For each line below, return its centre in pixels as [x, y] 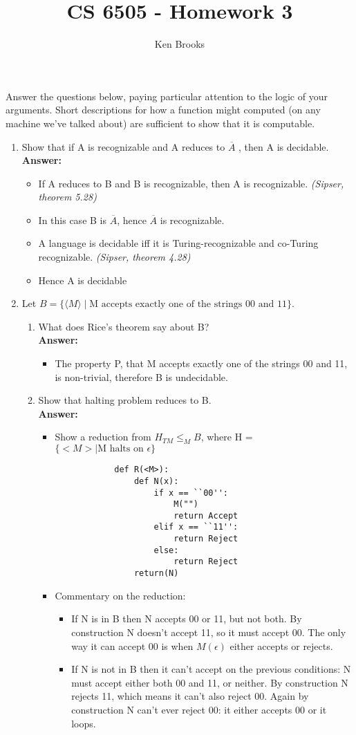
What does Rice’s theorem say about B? [124, 326]
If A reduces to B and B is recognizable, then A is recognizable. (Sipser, [191, 183]
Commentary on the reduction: [120, 595]
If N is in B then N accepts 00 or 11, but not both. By [187, 618]
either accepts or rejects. [281, 645]
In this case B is [72, 220]
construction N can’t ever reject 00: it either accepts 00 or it [199, 709]
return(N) [156, 574]
